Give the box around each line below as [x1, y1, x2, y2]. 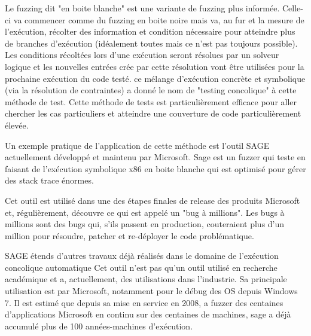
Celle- [282, 2, 303, 14]
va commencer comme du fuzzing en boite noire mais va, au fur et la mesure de [13, 13, 304, 26]
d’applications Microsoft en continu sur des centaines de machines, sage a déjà [5, 308, 291, 320]
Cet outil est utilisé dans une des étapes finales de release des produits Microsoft [5, 194, 300, 206]
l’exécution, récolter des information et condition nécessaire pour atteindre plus [5, 25, 295, 38]
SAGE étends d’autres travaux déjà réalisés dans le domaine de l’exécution [5, 249, 279, 262]
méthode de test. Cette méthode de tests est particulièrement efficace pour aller [5, 95, 297, 108]
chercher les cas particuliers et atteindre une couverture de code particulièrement [5, 107, 301, 120]
